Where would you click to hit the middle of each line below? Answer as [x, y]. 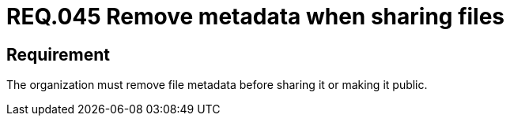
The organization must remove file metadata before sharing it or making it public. [217, 85]
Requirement [59, 54]
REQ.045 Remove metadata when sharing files [256, 17]
